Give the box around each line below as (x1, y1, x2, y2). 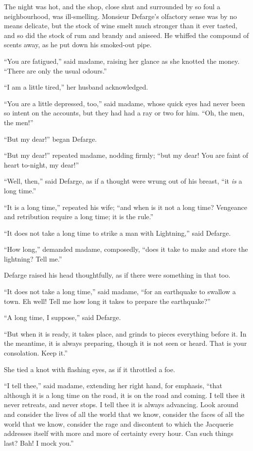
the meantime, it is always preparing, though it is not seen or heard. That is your (4, 338, 247, 348)
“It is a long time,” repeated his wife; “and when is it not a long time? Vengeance (4, 202, 247, 212)
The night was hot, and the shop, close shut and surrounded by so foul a (4, 1, 220, 11)
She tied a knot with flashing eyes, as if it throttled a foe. (4, 364, 175, 374)
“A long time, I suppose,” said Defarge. (4, 312, 121, 322)
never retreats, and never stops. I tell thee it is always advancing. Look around (4, 399, 238, 410)
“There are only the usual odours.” (4, 65, 107, 75)
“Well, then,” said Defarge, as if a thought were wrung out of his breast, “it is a (4, 176, 242, 186)
